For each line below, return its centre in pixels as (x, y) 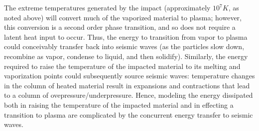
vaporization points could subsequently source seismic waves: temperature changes (129, 76)
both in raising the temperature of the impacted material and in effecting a (119, 104)
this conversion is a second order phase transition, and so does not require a (120, 27)
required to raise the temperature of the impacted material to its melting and (122, 66)
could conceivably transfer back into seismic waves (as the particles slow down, (124, 46)
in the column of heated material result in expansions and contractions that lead (127, 85)
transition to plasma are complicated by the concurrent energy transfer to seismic (129, 114)
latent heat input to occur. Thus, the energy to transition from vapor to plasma (126, 36)
